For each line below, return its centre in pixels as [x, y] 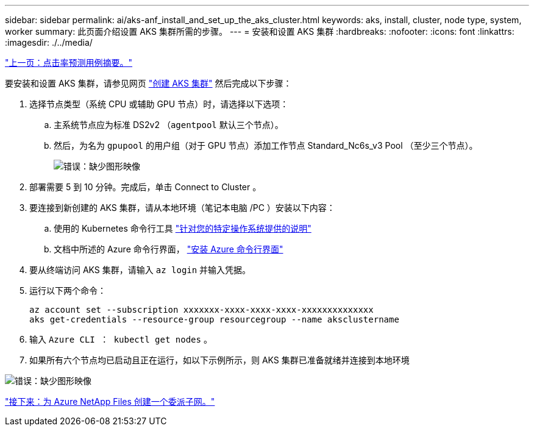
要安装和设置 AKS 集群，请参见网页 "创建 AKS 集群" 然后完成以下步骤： [148, 83]
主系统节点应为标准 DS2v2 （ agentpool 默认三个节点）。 [169, 125]
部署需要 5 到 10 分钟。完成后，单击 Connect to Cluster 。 [145, 187]
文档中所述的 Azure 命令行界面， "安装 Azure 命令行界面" [169, 249]
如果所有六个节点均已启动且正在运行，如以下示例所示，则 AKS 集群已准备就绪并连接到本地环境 [219, 360]
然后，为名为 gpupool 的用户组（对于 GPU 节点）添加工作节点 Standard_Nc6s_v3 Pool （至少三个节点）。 [266, 145]
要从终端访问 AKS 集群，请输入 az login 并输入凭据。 [140, 270]
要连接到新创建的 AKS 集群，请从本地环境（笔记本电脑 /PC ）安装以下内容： [182, 208]
